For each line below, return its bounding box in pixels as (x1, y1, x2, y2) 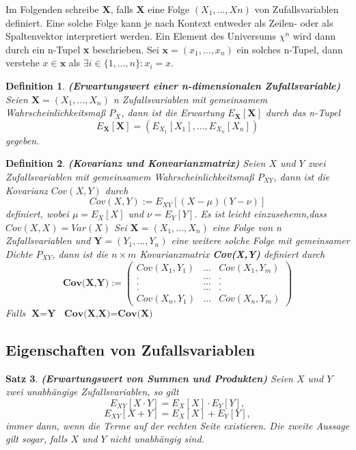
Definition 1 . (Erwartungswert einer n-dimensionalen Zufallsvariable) (5, 78, 341, 92)
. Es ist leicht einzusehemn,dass (194, 207, 327, 221)
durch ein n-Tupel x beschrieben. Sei (5, 42, 159, 56)
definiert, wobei (5, 207, 69, 221)
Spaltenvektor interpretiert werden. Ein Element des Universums (5, 29, 276, 43)
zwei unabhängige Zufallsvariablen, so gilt (5, 384, 179, 399)
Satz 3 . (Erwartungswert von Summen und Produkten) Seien (5, 371, 293, 385)
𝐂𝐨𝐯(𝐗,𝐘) (62, 278, 109, 289)
